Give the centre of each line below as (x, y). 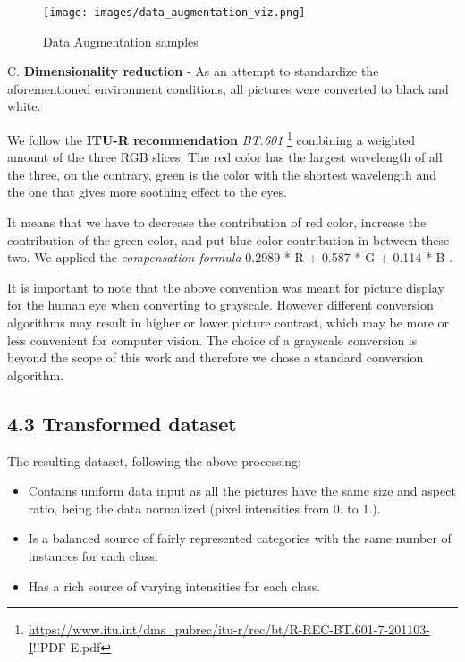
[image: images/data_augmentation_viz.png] (174, 13)
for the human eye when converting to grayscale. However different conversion (220, 305)
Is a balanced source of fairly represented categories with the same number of (240, 538)
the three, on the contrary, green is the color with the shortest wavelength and (222, 174)
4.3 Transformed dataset (122, 423)
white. (24, 106)
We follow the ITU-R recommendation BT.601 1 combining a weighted (211, 138)
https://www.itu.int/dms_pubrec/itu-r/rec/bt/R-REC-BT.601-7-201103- (229, 629)
